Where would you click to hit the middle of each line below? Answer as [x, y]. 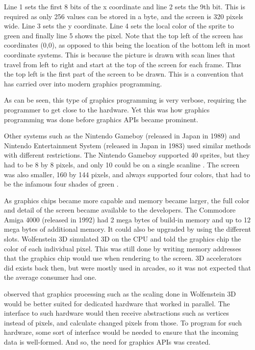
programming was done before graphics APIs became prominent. [101, 119]
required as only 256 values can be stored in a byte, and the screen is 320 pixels [124, 16]
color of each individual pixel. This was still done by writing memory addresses [123, 248]
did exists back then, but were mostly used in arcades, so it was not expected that [127, 267]
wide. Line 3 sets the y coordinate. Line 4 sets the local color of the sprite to [119, 26]
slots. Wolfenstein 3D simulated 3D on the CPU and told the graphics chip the [123, 239]
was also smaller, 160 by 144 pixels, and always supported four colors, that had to [127, 174]
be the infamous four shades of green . [61, 184]
